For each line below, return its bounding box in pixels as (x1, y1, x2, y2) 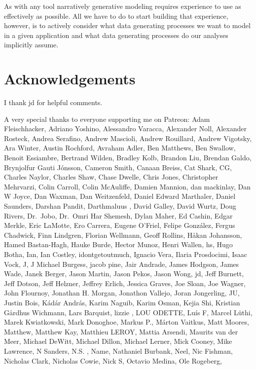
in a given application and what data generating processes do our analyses (4, 30, 228, 40)
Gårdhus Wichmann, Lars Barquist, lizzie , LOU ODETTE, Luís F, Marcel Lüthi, (4, 307, 253, 317)
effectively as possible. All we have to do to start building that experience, (4, 10, 228, 21)
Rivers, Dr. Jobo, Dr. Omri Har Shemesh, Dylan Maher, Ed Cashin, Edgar (4, 210, 233, 221)
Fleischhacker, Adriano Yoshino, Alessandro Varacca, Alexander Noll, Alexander (4, 123, 247, 134)
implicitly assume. (4, 39, 59, 50)
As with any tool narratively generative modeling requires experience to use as (4, 1, 241, 11)
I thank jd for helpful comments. (4, 97, 103, 108)
